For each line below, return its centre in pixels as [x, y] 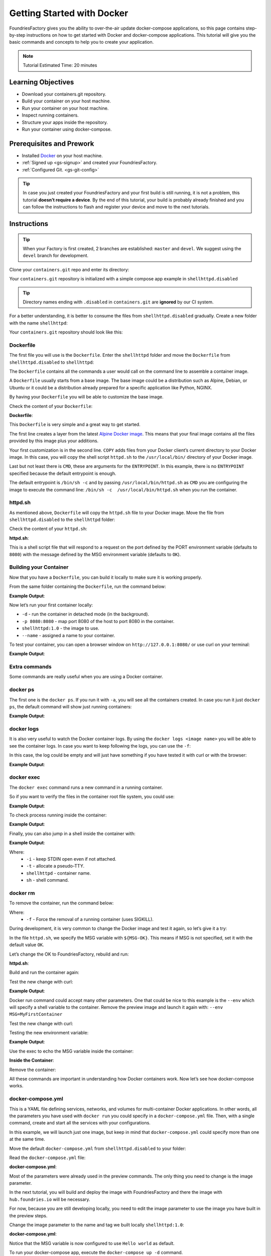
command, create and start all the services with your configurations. [80, 1123]
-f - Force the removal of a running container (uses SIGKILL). [90, 919]
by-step [17, 35]
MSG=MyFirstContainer [36, 1014]
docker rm [22, 893]
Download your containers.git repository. [64, 94]
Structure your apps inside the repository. [65, 122]
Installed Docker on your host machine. [62, 155]
